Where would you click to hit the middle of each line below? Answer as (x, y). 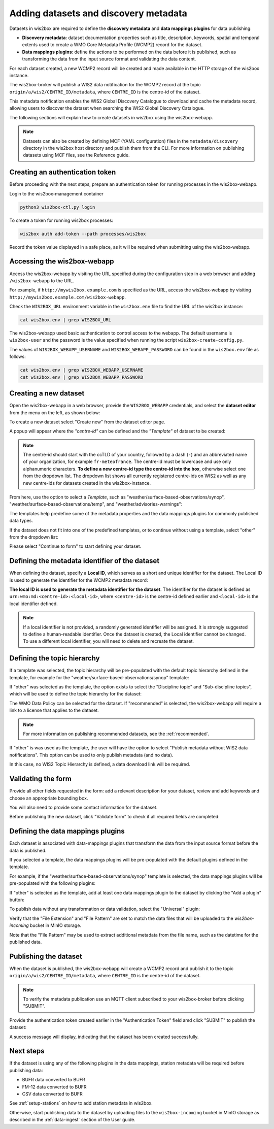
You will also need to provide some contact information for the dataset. (83, 807)
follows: (18, 357)
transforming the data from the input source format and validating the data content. (109, 59)
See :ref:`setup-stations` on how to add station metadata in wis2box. (81, 1103)
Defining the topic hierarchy (55, 658)
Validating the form (41, 779)
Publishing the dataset (46, 956)
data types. (21, 521)
